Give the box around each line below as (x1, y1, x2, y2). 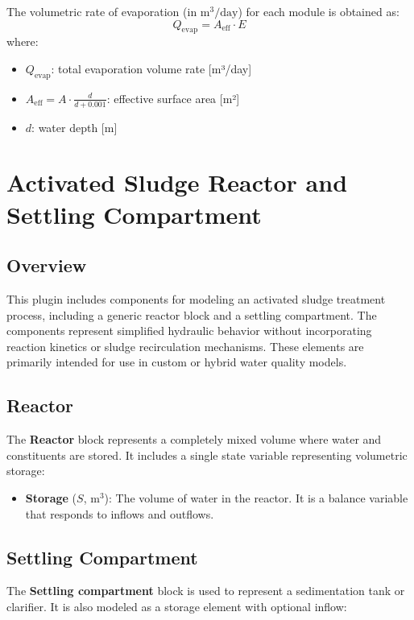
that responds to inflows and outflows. (25, 505, 214, 522)
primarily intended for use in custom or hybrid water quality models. (6, 353, 347, 370)
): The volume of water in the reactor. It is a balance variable (104, 489, 408, 506)
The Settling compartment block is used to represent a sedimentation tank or (6, 582, 405, 599)
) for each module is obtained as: (238, 3, 400, 19)
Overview (6, 253, 87, 278)
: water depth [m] (31, 118, 118, 135)
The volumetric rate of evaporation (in (6, 3, 197, 19)
